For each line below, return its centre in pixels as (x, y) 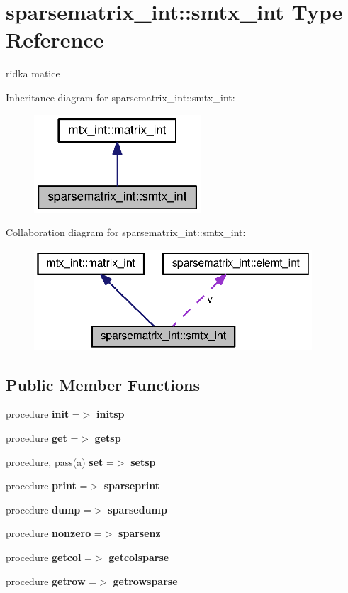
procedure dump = (49, 509)
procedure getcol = (49, 556)
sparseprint (132, 486)
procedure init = (43, 414)
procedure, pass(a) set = (60, 461)
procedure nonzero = (54, 533)
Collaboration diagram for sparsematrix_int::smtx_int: (126, 232)
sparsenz (140, 533)
